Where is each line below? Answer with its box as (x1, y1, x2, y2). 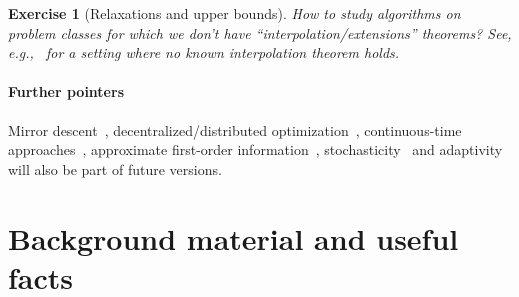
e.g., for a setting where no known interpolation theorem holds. (8, 42, 400, 63)
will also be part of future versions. (8, 158, 222, 179)
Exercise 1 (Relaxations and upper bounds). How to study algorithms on (8, 3, 461, 23)
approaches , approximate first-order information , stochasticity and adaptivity (8, 139, 503, 160)
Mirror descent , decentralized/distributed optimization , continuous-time (8, 119, 462, 140)
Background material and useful (8, 217, 459, 258)
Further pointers (8, 81, 124, 102)
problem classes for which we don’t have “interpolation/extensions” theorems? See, (8, 22, 512, 43)
